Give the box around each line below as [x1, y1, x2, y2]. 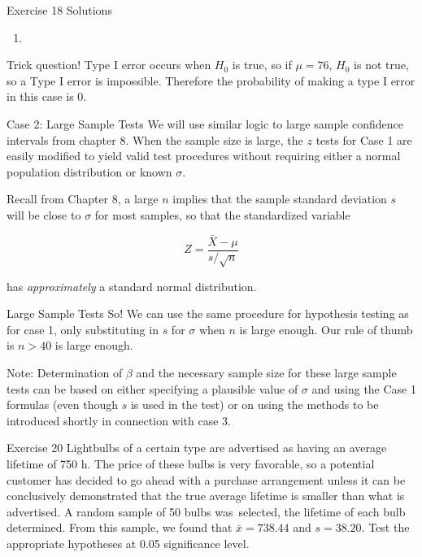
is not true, [354, 56, 409, 73]
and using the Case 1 [311, 380, 416, 397]
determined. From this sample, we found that [7, 519, 233, 536]
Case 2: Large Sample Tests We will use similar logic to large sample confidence [7, 115, 403, 132]
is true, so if [232, 56, 292, 73]
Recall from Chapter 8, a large [7, 190, 159, 207]
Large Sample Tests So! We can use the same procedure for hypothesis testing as [7, 305, 409, 322]
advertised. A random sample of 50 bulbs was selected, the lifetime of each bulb [7, 503, 406, 520]
